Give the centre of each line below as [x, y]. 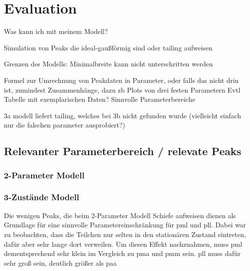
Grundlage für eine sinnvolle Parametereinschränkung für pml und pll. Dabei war [125, 225]
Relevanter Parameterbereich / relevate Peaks [123, 151]
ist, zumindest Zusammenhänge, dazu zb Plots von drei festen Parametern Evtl [122, 89]
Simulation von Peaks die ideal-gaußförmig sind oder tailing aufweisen [108, 47]
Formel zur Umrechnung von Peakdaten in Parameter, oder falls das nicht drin [121, 80]
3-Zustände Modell [42, 197]
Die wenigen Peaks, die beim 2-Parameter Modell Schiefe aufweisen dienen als [120, 215]
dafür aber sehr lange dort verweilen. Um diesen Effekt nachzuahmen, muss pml [123, 244]
